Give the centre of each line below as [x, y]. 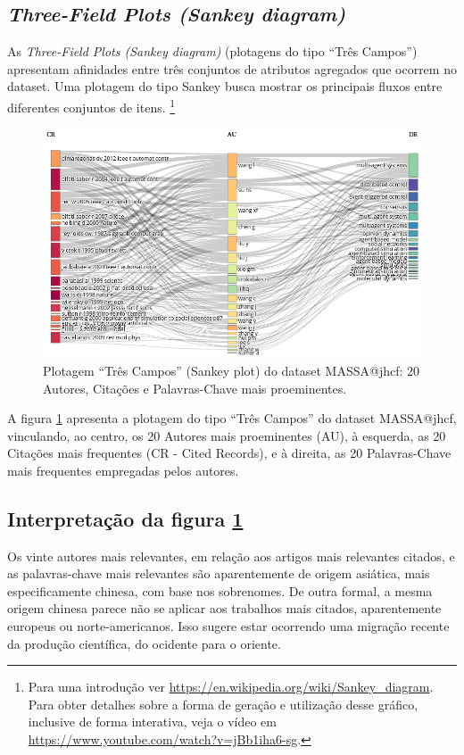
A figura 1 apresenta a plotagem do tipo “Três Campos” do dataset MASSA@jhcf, [232, 418]
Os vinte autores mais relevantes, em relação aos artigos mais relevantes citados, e [231, 556]
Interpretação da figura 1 [125, 518]
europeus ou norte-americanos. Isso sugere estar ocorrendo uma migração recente [228, 626]
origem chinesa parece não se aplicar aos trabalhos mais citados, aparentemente [224, 608]
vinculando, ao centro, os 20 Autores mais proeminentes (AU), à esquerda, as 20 [227, 435]
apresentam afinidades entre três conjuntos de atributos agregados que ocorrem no [232, 68]
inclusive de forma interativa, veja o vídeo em [152, 722]
